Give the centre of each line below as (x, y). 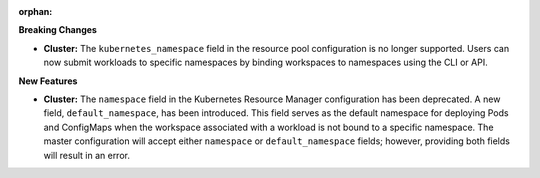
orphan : (35, 11)
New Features (48, 81)
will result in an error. (86, 155)
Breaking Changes (57, 30)
